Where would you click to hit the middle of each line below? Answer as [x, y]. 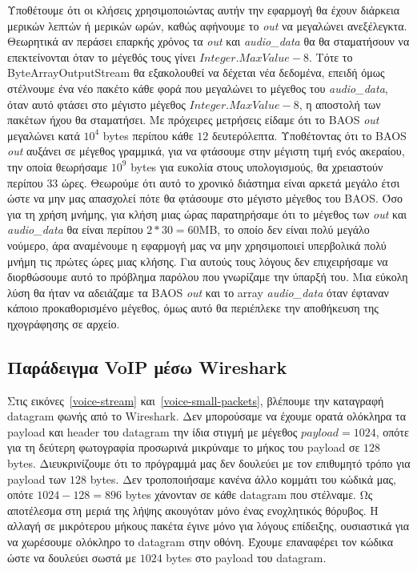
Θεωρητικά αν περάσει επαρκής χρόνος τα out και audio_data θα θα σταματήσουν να [208, 41]
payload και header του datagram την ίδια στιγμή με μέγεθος [152, 431]
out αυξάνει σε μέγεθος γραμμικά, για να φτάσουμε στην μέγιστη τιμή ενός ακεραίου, [206, 151]
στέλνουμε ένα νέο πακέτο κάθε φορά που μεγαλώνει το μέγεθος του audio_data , [198, 88]
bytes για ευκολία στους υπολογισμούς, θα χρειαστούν [257, 166]
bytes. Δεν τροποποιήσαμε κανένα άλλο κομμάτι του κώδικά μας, [243, 479]
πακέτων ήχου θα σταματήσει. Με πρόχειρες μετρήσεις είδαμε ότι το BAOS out [193, 120]
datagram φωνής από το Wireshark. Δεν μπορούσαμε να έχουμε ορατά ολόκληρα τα [207, 416]
